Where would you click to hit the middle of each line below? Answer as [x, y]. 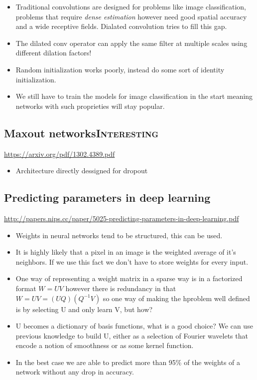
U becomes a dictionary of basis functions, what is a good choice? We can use [134, 326]
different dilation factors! [54, 53]
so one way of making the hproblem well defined [176, 298]
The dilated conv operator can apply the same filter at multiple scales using [131, 43]
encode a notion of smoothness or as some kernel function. [105, 345]
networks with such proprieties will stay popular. [90, 106]
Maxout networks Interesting [81, 133]
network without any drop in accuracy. [75, 372]
